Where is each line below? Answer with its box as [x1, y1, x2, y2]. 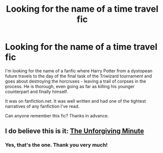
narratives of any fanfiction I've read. [5, 103, 80, 109]
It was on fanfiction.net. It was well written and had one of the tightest [5, 98, 146, 104]
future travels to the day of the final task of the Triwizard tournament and [5, 73, 152, 79]
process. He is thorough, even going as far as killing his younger [5, 83, 135, 89]
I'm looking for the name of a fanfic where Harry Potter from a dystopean [5, 67, 153, 74]
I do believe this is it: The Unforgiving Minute [5, 127, 144, 135]
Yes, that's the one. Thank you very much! [5, 142, 108, 149]
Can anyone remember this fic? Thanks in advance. [5, 112, 109, 118]
